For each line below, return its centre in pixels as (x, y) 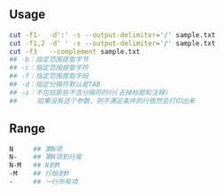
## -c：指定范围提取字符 (49, 68)
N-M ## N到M (35, 166)
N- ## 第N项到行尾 (46, 157)
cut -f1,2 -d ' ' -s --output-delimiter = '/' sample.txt (112, 43)
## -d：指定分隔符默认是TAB (55, 85)
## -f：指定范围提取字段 (49, 76)
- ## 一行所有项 (43, 182)
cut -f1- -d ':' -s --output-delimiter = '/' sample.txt (112, 35)
